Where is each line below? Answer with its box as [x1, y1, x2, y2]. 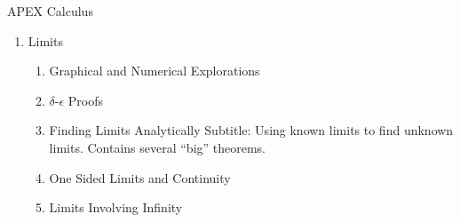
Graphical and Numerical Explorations [49, 61, 260, 80]
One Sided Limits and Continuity [49, 168, 231, 186]
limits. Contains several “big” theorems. [49, 138, 266, 156]
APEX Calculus [7, 2, 93, 20]
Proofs [67, 91, 104, 109]
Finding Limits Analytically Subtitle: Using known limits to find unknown [49, 121, 454, 139]
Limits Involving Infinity [49, 198, 183, 217]
